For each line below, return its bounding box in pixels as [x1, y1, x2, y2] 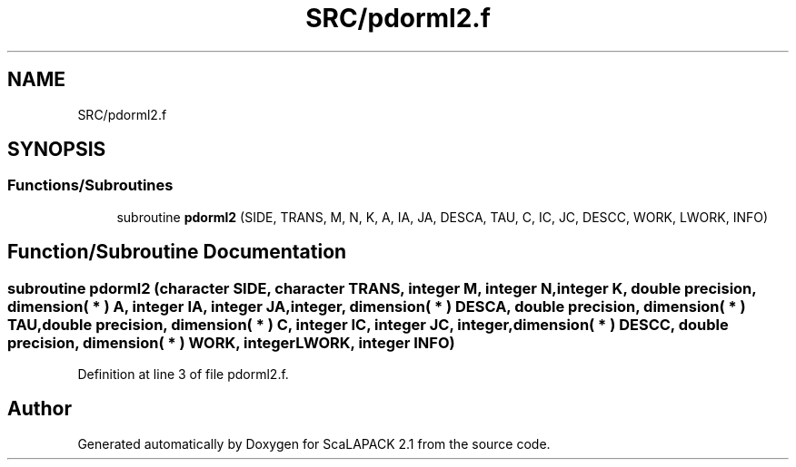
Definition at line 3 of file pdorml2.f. [77, 366, 289, 383]
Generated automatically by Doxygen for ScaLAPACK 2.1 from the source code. [77, 435, 551, 452]
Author [7, 397, 72, 421]
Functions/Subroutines [7, 176, 174, 195]
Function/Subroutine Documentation [7, 240, 347, 264]
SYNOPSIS [7, 138, 106, 161]
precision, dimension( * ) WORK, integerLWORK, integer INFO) [7, 333, 455, 352]
